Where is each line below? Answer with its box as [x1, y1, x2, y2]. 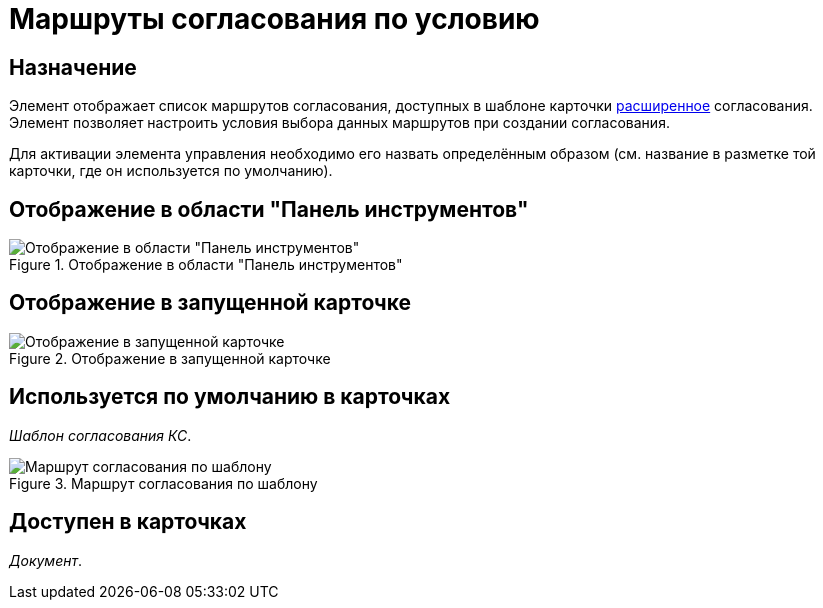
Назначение [9, 54, 137, 80]
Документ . [9, 551, 83, 569]
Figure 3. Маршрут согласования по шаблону [9, 474, 318, 492]
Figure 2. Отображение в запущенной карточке [9, 349, 331, 367]
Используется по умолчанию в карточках [9, 384, 451, 410]
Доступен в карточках [9, 509, 247, 535]
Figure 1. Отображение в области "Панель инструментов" [9, 256, 403, 274]
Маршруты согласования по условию [9, 2, 540, 36]
